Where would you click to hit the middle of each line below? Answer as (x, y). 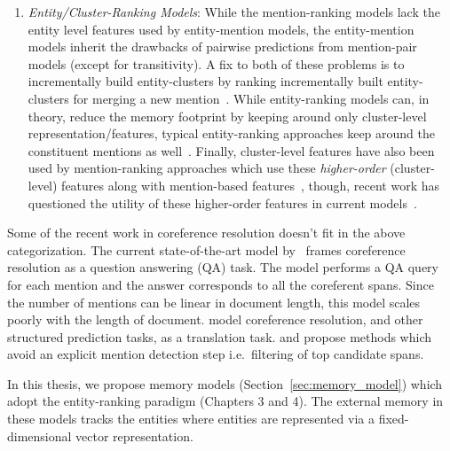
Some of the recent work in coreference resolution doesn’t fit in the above (206, 233)
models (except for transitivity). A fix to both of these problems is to (216, 63)
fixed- (394, 419)
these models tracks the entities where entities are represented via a (191, 419)
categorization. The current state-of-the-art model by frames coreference (206, 249)
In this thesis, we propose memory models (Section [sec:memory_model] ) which (225, 383)
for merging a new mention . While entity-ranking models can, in (251, 98)
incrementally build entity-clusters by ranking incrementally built (205, 81)
